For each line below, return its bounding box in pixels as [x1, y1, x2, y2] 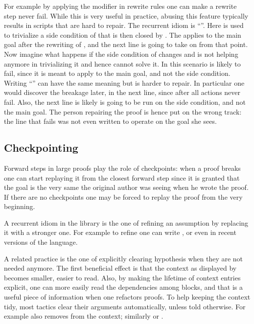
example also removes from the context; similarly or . [4, 311, 163, 321]
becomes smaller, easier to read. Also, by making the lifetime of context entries [4, 272, 241, 282]
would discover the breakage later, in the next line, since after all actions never [4, 87, 241, 97]
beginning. [4, 201, 35, 211]
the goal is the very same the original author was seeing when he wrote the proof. [4, 182, 249, 192]
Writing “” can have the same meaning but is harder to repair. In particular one [4, 77, 245, 88]
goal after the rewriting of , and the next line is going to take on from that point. [4, 39, 248, 49]
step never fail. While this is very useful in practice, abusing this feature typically [4, 10, 249, 21]
